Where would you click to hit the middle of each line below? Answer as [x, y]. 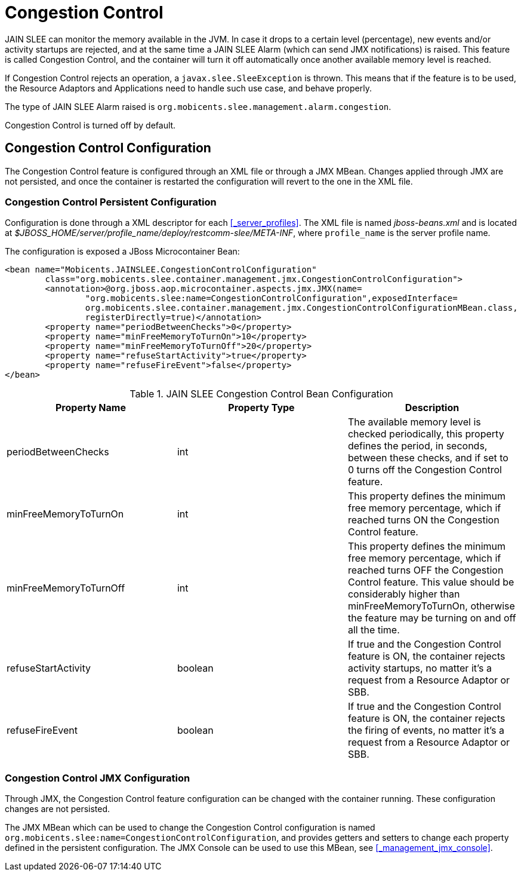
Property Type [261, 408]
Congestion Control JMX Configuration [98, 778]
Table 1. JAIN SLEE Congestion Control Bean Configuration [261, 394]
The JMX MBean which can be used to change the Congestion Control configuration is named [190, 828]
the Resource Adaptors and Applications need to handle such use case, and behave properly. [188, 88]
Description [432, 408]
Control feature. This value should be [431, 582]
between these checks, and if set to [428, 458]
